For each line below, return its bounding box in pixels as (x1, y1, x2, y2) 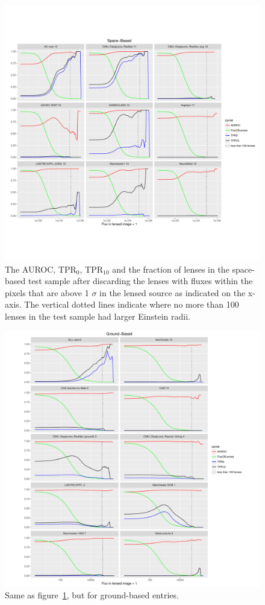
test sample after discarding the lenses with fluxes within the (28, 274, 253, 287)
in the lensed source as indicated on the (99, 286, 246, 299)
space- (232, 262, 255, 275)
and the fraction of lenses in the (112, 262, 229, 275)
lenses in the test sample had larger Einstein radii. (5, 309, 190, 322)
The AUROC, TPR (5, 262, 76, 275)
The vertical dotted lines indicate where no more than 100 (24, 298, 239, 311)
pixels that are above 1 (5, 286, 89, 299)
